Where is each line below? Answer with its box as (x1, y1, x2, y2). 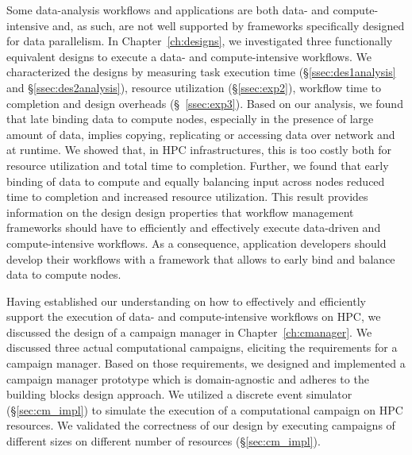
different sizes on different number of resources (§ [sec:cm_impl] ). (6, 433, 321, 449)
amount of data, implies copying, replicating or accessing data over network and (6, 125, 395, 142)
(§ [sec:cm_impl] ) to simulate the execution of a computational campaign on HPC (6, 401, 403, 418)
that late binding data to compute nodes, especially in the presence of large (6, 110, 374, 127)
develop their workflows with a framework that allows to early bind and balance (6, 250, 395, 267)
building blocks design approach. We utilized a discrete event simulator (6, 386, 352, 403)
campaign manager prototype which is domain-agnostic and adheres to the (6, 370, 369, 387)
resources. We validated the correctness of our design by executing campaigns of (6, 417, 395, 434)
